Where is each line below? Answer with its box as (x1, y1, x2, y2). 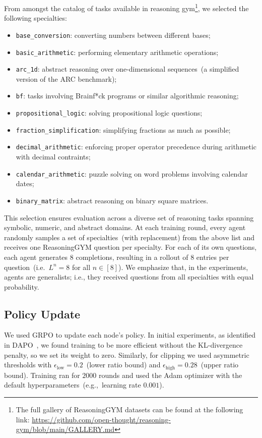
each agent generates (4, 251, 68, 262)
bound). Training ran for (4, 369, 80, 380)
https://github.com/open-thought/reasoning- (32, 414, 171, 424)
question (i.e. (4, 261, 45, 272)
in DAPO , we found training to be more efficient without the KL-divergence (4, 340, 243, 350)
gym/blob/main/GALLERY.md (16, 424, 115, 434)
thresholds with (4, 359, 52, 370)
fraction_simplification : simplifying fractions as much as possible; (16, 124, 231, 135)
